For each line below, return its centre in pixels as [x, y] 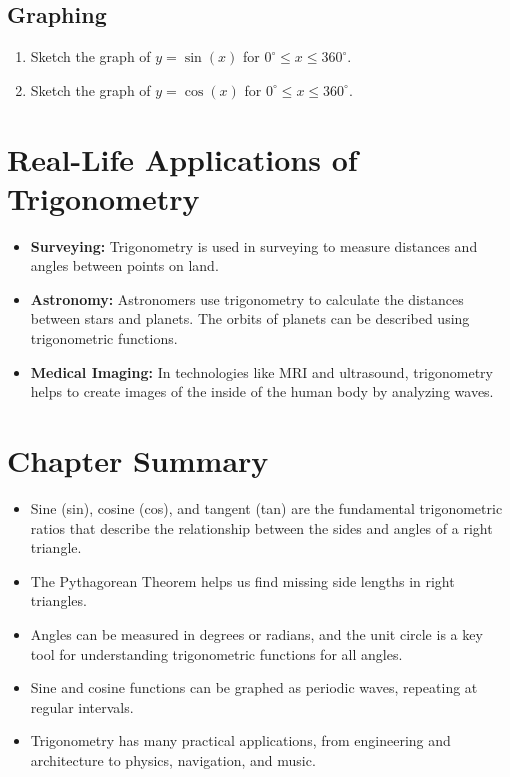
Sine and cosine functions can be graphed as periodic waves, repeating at [254, 687]
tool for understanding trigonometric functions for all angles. [216, 653]
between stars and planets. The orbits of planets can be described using [250, 318]
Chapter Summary [138, 460]
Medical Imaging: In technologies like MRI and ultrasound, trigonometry [262, 371]
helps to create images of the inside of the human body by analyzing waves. [262, 391]
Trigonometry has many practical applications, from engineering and [240, 740]
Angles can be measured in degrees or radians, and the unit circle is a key [256, 633]
